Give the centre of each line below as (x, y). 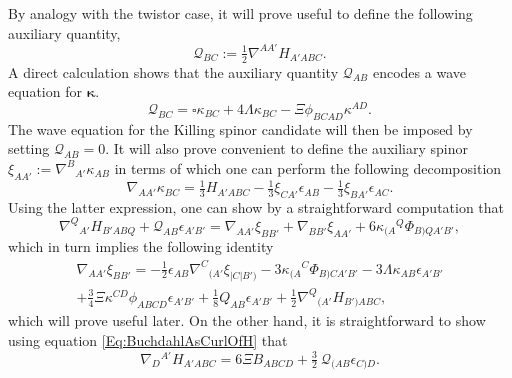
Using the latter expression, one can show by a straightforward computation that (256, 206)
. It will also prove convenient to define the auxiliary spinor (286, 148)
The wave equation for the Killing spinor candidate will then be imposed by (240, 128)
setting (29, 148)
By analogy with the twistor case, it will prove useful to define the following (240, 13)
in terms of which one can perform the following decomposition (308, 167)
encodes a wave (419, 71)
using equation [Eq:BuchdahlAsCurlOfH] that (148, 339)
